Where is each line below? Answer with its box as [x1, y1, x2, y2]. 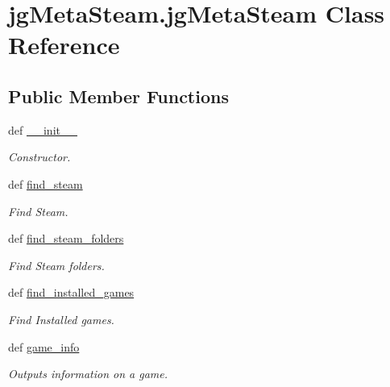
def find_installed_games [8, 284, 135, 301]
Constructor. [8, 148, 71, 165]
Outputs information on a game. [8, 365, 168, 382]
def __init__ [8, 121, 77, 138]
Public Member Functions [8, 83, 229, 108]
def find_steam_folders [8, 230, 124, 247]
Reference [8, 28, 120, 61]
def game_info [8, 338, 80, 355]
